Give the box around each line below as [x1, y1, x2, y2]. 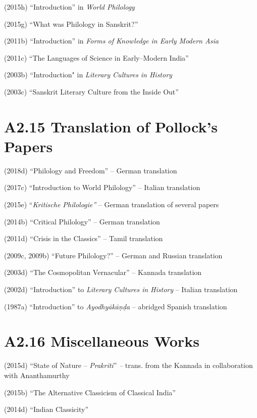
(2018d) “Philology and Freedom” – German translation [4, 165, 177, 175]
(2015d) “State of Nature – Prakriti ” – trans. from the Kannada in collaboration [4, 360, 253, 370]
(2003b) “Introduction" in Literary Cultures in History [4, 69, 172, 80]
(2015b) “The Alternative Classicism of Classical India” [4, 387, 176, 397]
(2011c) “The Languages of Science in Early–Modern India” [4, 52, 189, 63]
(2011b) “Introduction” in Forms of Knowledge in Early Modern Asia [4, 35, 219, 46]
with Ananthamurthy [4, 369, 70, 380]
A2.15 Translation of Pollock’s [4, 116, 218, 136]
